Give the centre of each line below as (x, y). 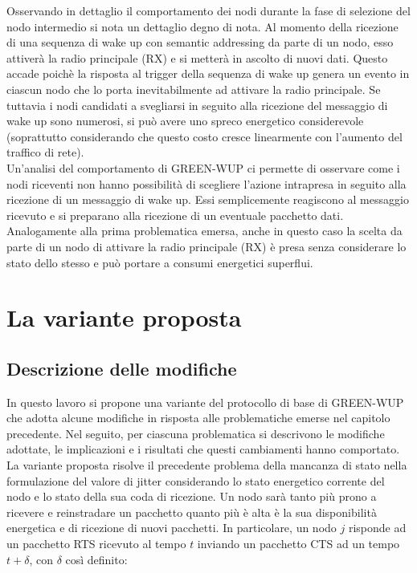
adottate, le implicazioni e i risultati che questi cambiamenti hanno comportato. (203, 449)
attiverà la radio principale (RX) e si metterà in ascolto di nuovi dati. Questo (197, 57)
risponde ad (377, 528)
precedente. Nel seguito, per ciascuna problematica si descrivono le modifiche (196, 433)
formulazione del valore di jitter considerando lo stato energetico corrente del (196, 480)
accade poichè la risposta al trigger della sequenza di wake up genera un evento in (208, 73)
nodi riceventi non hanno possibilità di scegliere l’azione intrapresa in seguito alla (206, 183)
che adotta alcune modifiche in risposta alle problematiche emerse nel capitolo (198, 418)
